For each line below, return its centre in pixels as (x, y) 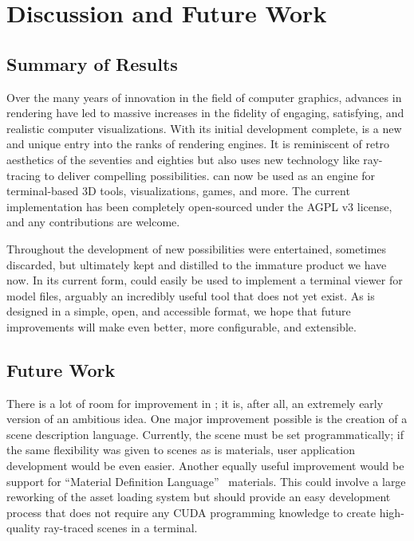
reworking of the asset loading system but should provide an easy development (199, 497)
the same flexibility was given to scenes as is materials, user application (181, 450)
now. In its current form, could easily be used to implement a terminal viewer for (205, 280)
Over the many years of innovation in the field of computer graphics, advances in (204, 97)
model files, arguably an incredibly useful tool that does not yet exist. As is (191, 295)
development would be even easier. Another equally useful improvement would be (205, 466)
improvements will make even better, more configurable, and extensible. (181, 326)
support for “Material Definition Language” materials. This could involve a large (206, 481)
